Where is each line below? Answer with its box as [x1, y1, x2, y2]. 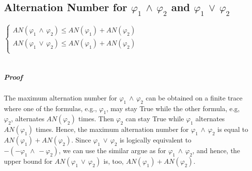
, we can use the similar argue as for [59, 145, 166, 156]
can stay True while [126, 114, 184, 124]
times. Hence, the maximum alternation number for [35, 124, 189, 134]
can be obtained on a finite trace [145, 92, 243, 102]
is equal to [217, 124, 248, 134]
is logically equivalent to [119, 135, 191, 145]
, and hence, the [192, 145, 240, 156]
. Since [71, 135, 91, 145]
